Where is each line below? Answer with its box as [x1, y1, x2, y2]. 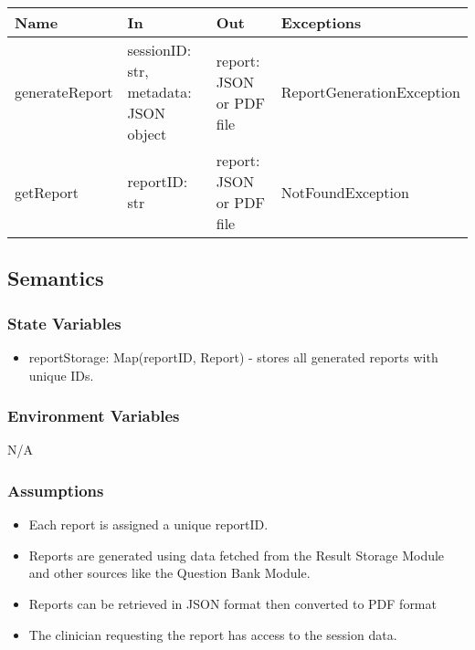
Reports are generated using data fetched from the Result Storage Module [28, 545, 445, 564]
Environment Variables [7, 404, 180, 427]
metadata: [127, 81, 192, 102]
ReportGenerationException [280, 81, 460, 102]
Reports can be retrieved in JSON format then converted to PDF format [28, 594, 437, 613]
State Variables [7, 311, 121, 334]
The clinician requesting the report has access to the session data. [28, 624, 397, 644]
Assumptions [7, 478, 104, 501]
